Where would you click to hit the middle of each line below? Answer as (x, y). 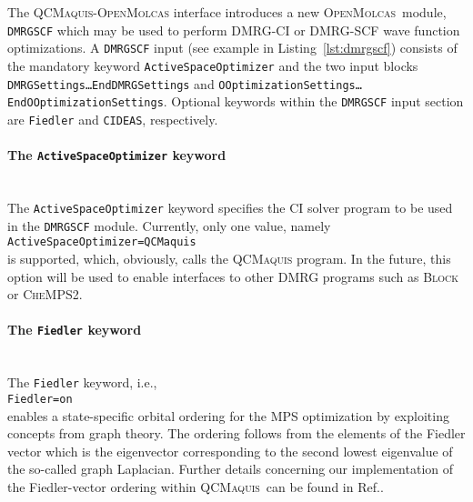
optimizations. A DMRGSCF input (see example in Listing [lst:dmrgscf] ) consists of (232, 48)
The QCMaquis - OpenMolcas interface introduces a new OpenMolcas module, (227, 12)
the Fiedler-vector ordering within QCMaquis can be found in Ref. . (196, 486)
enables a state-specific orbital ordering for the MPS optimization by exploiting (228, 415)
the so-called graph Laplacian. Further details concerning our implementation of (230, 469)
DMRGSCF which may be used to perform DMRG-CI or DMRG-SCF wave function (234, 30)
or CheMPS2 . (45, 294)
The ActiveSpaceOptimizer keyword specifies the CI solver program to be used (230, 207)
